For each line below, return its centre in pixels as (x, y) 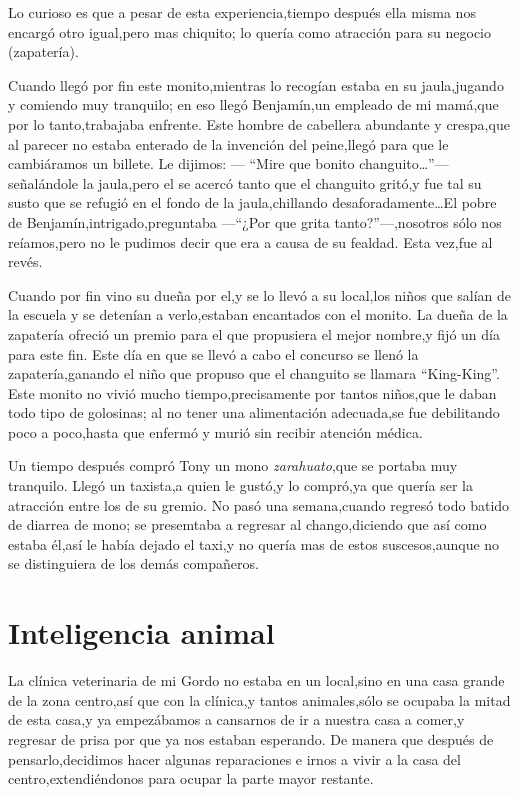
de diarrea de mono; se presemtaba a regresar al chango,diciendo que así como (247, 524)
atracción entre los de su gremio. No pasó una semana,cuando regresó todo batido (259, 504)
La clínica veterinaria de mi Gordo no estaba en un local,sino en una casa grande (256, 680)
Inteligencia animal (141, 632)
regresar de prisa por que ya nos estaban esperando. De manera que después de (251, 738)
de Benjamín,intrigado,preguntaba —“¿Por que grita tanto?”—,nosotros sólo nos (255, 221)
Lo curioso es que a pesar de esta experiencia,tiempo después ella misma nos (242, 12)
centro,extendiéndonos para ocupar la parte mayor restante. (191, 778)
